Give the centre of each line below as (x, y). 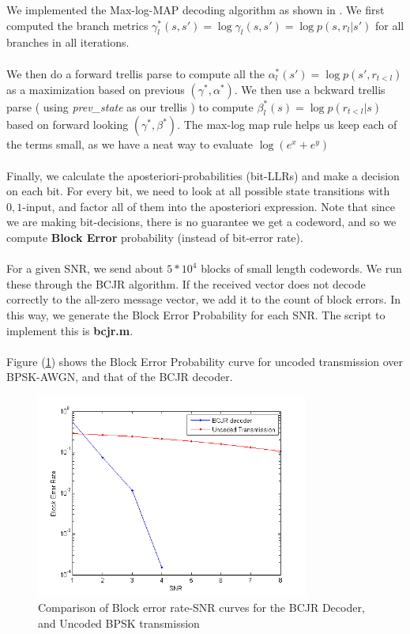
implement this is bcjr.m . (70, 330)
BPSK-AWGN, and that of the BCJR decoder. (120, 377)
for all (389, 25)
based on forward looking (68, 125)
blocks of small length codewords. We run (301, 268)
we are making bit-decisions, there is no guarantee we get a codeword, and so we (201, 222)
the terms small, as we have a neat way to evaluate (130, 144)
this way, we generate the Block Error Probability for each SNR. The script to (196, 314)
